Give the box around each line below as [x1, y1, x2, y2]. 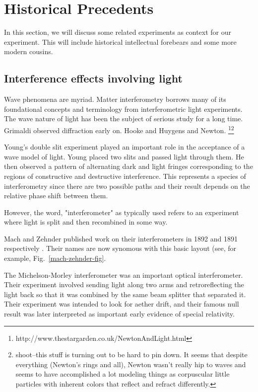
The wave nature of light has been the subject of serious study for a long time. [4, 113, 243, 124]
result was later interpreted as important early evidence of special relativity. [4, 309, 235, 319]
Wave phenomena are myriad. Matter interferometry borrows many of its [4, 94, 226, 104]
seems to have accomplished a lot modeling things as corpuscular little [15, 369, 230, 379]
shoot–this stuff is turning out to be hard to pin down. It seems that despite [15, 349, 248, 360]
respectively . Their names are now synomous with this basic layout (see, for [4, 243, 237, 253]
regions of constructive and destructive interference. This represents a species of [4, 170, 246, 181]
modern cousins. [4, 46, 53, 57]
